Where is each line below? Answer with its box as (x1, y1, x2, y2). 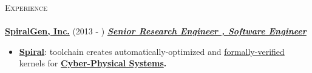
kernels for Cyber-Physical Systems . (19, 57, 167, 69)
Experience (5, 1, 47, 13)
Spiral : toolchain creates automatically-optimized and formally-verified (19, 45, 285, 57)
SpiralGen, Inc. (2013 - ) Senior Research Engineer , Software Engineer (5, 25, 307, 37)
